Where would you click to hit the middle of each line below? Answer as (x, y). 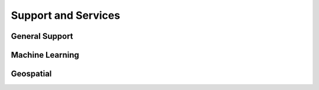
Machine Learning (45, 55)
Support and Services (66, 15)
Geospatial (31, 74)
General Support (42, 36)
